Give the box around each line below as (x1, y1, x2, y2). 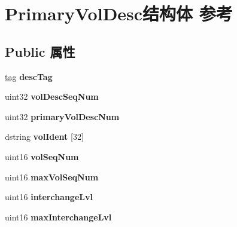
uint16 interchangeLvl (5, 191, 93, 203)
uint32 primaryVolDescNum (5, 110, 120, 122)
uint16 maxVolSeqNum (5, 170, 99, 183)
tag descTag (5, 70, 53, 82)
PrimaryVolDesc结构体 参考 (5, 1, 233, 26)
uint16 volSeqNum (5, 150, 79, 162)
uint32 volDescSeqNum (5, 90, 99, 103)
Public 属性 (5, 42, 75, 60)
